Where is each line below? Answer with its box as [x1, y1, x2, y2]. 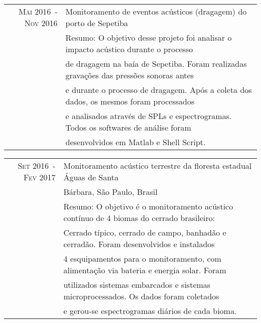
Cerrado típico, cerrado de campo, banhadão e [63, 227, 226, 238]
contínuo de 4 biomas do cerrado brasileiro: [63, 212, 215, 224]
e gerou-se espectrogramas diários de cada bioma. [63, 305, 237, 316]
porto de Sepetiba [65, 17, 128, 29]
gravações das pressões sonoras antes [65, 69, 194, 81]
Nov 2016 [24, 17, 58, 29]
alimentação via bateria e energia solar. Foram [63, 264, 226, 276]
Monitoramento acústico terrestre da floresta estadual [63, 160, 252, 171]
